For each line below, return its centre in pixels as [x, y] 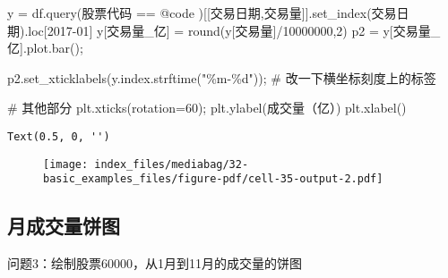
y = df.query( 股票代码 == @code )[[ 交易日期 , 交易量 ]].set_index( [190, 13]
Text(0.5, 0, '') [59, 136]
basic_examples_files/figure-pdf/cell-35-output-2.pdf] [213, 179]
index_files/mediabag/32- [172, 164]
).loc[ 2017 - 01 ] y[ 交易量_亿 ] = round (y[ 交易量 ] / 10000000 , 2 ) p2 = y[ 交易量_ [230, 30]
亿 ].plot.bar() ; [45, 48]
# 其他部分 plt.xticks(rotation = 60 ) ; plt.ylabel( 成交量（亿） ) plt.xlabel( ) [207, 108]
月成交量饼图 [64, 226]
